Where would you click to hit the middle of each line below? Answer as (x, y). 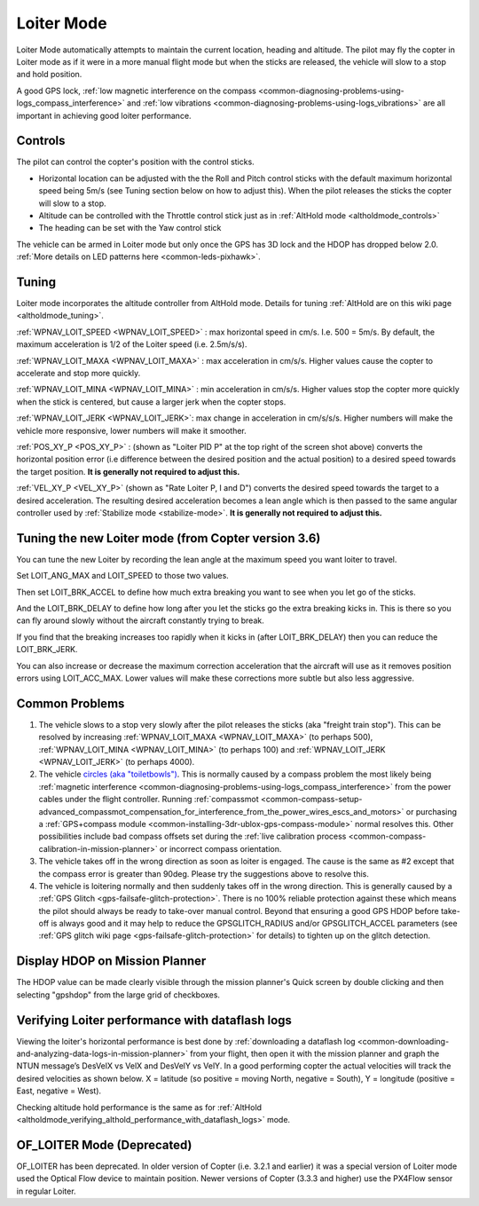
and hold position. (49, 75)
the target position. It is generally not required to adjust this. (128, 471)
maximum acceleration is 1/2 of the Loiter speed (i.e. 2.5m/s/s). (132, 344)
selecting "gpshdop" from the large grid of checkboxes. (118, 995)
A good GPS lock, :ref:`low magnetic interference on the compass (136, 91)
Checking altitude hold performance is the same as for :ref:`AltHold (139, 1107)
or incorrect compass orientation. (221, 848)
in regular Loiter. (46, 1191)
